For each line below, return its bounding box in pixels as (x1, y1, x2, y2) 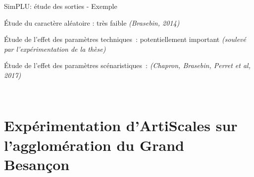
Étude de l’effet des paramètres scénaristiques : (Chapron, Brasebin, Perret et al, (4, 60, 251, 71)
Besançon (4, 154, 70, 174)
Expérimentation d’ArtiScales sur (4, 115, 238, 136)
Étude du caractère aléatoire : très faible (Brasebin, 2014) (4, 17, 180, 28)
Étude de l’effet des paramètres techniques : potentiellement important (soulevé (4, 34, 246, 44)
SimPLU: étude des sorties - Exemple (4, 1, 117, 11)
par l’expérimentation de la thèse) (4, 43, 106, 54)
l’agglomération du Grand (4, 135, 184, 155)
